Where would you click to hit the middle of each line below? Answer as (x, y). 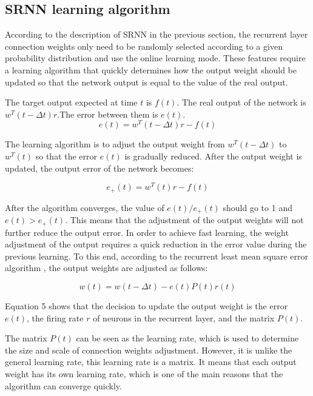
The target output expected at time (71, 102)
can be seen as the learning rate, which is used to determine (187, 338)
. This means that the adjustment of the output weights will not (184, 220)
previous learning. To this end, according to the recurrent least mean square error (157, 256)
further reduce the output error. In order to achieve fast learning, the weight (147, 232)
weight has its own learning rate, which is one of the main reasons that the (144, 374)
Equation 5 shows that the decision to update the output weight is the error (146, 306)
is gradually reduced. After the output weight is (213, 156)
